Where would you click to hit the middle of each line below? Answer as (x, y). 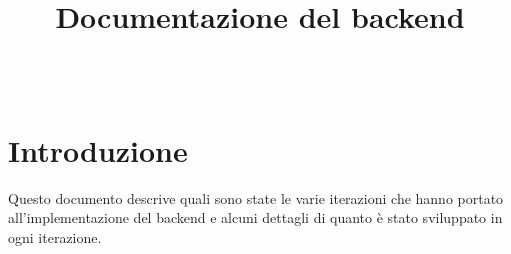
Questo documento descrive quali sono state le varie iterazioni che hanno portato (256, 197)
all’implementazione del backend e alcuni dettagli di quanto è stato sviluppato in (255, 217)
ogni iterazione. (55, 236)
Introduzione (98, 149)
